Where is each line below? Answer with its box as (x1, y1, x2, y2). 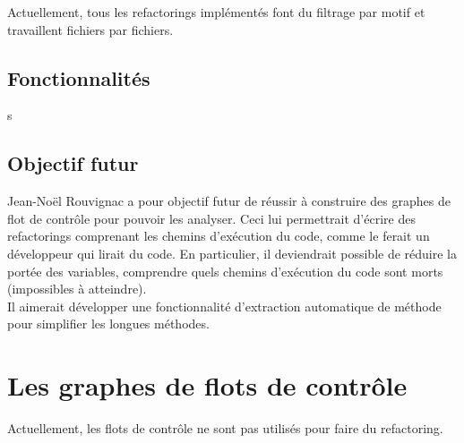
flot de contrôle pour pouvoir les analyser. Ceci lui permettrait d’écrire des (7, 209, 416, 227)
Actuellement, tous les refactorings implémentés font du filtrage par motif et (7, 3, 425, 21)
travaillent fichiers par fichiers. (7, 20, 174, 38)
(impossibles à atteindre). (7, 279, 147, 298)
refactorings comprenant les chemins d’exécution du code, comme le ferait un (7, 226, 430, 245)
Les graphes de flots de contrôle (7, 367, 408, 404)
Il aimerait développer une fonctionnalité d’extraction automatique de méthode (7, 296, 442, 315)
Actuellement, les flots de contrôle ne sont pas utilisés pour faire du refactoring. (7, 419, 443, 438)
